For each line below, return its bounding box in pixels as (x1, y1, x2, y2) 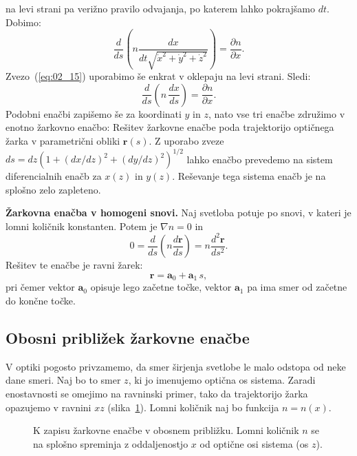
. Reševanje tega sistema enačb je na (172, 169, 326, 183)
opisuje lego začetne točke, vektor (90, 280, 232, 294)
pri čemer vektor (6, 280, 75, 294)
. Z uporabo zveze (149, 134, 224, 147)
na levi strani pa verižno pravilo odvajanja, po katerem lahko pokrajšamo (6, 1, 315, 15)
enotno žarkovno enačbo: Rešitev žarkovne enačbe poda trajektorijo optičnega (6, 120, 334, 134)
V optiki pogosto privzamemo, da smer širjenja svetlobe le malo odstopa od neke (6, 359, 346, 373)
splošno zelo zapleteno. (6, 182, 101, 196)
